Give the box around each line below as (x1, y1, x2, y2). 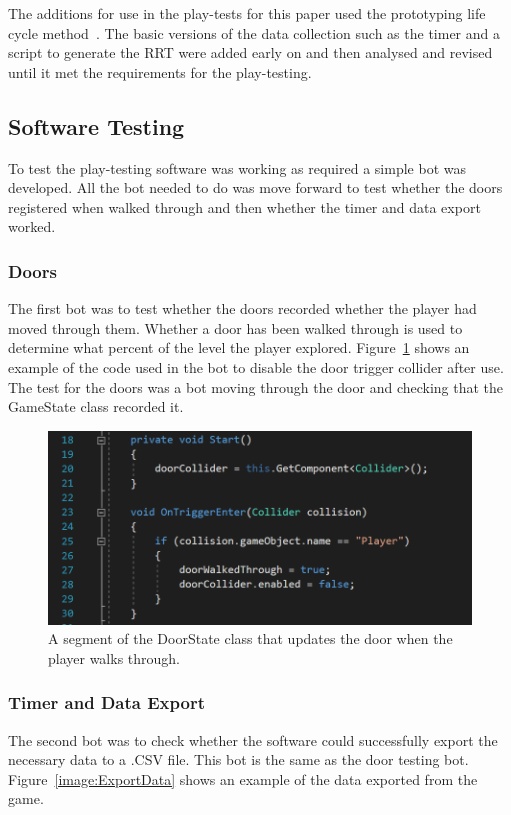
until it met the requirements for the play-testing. (8, 61, 312, 82)
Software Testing (8, 110, 185, 141)
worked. (8, 216, 56, 237)
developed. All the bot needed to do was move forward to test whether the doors (8, 177, 503, 198)
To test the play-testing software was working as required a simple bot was (8, 157, 466, 178)
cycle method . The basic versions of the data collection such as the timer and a (8, 22, 500, 43)
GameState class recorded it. (8, 396, 184, 417)
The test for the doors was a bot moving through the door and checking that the (8, 376, 504, 397)
